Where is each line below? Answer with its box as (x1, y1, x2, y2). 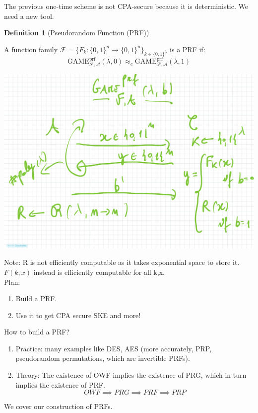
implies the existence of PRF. (15, 379, 105, 390)
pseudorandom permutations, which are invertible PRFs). (15, 353, 190, 363)
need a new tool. (4, 10, 54, 21)
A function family (4, 44, 58, 54)
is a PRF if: (170, 44, 205, 54)
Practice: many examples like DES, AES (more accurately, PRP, (15, 343, 212, 353)
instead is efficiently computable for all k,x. (33, 266, 165, 277)
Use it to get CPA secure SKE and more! (15, 310, 141, 320)
